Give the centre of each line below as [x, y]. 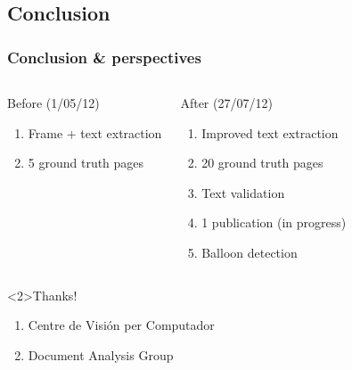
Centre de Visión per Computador [121, 325]
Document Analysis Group [101, 354]
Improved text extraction [270, 132]
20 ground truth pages [262, 163]
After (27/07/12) [226, 103]
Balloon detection [250, 252]
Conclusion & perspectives [104, 57]
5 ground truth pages [86, 163]
